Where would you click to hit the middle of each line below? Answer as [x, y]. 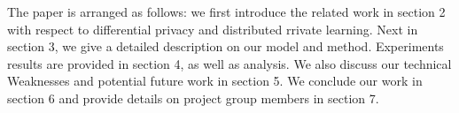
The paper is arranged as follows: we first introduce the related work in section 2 [226, 11]
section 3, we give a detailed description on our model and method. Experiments [226, 46]
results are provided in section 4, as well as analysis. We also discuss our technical [229, 63]
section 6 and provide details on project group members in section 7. [193, 98]
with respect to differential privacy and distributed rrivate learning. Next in [213, 29]
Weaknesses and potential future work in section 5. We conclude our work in [215, 81]
